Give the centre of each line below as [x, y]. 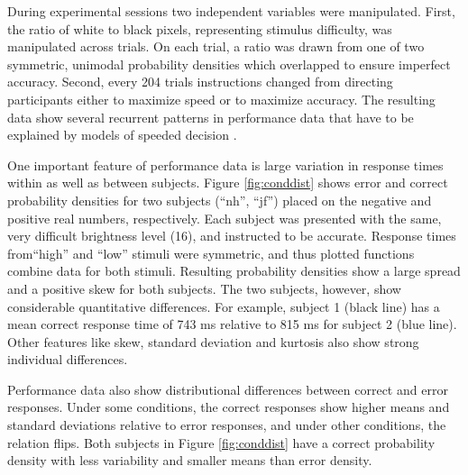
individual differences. [68, 359]
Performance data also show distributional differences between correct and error [228, 389]
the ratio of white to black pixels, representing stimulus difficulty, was [200, 28]
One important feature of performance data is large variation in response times [225, 164]
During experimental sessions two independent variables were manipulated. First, [231, 11]
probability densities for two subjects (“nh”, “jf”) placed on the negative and [220, 200]
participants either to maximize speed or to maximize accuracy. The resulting [221, 99]
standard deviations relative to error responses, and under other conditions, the [227, 425]
